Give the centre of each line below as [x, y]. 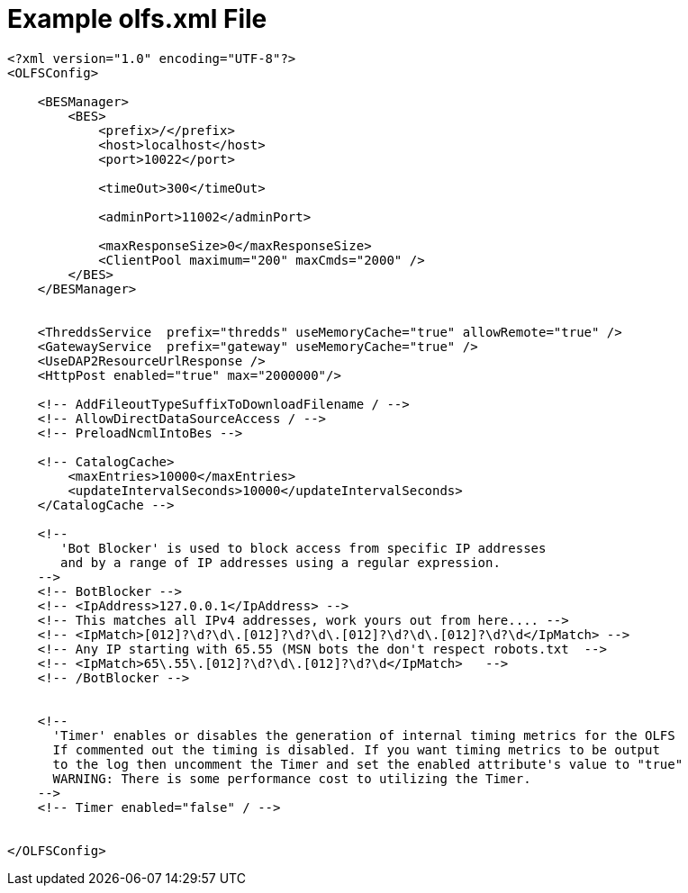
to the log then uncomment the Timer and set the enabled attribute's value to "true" [368, 764]
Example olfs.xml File [137, 19]
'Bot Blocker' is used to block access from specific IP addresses [303, 548]
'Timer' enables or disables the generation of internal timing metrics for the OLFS [364, 735]
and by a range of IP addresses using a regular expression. [281, 562]
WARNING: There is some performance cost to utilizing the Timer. [292, 778]
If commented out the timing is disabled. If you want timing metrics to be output [356, 749]
